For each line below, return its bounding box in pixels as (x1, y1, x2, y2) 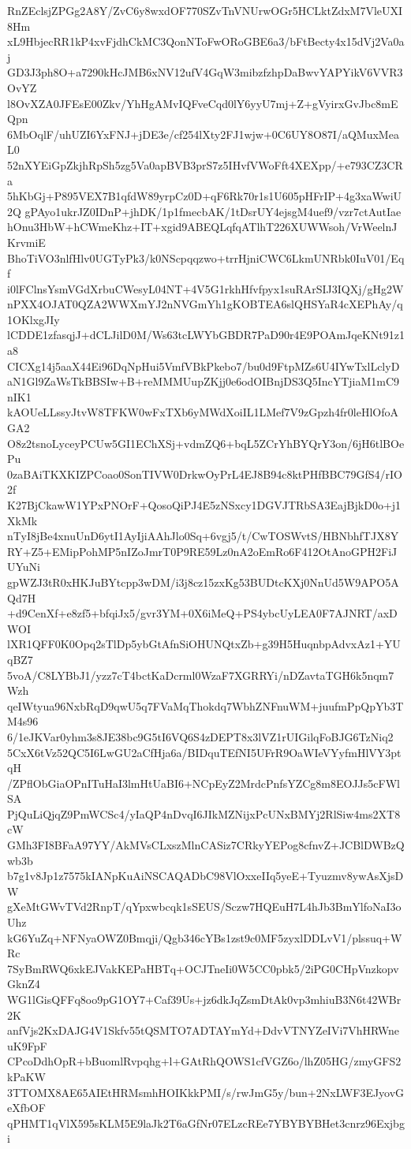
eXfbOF (7, 1099, 46, 1116)
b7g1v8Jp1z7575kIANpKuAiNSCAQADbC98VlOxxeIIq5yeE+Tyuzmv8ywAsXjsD (7, 867, 404, 884)
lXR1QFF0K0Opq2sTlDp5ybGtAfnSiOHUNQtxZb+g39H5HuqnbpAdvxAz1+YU (7, 636, 401, 652)
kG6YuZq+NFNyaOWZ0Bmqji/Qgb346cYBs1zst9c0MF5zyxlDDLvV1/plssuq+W (7, 929, 402, 946)
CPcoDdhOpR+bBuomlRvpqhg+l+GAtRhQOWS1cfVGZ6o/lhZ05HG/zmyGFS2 (7, 1053, 402, 1069)
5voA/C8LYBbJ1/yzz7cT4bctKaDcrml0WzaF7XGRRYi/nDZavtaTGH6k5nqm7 (7, 666, 394, 683)
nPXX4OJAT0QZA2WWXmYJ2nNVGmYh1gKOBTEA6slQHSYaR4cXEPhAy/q (7, 296, 403, 312)
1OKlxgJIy (7, 311, 60, 327)
